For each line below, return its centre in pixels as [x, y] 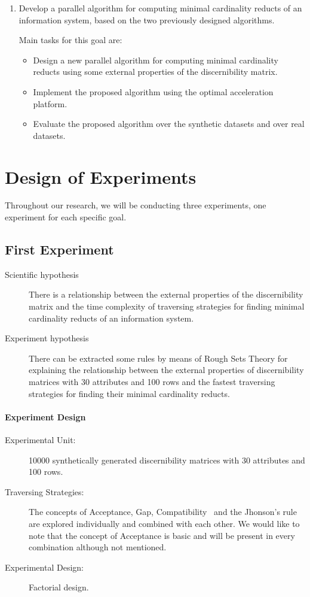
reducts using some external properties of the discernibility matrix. [155, 72]
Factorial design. [59, 587]
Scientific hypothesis [42, 274]
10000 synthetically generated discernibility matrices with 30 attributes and [167, 460]
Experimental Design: [44, 567]
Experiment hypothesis [47, 338]
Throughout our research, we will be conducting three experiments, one [136, 205]
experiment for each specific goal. [66, 217]
